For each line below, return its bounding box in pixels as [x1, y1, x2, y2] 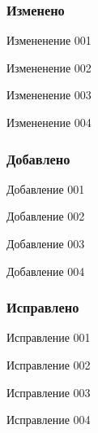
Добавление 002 [6, 208, 85, 225]
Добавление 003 [6, 235, 85, 251]
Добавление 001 [6, 180, 85, 197]
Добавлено [6, 148, 70, 168]
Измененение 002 [6, 59, 92, 76]
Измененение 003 [6, 86, 92, 103]
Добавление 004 [6, 262, 85, 279]
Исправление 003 [6, 383, 91, 400]
